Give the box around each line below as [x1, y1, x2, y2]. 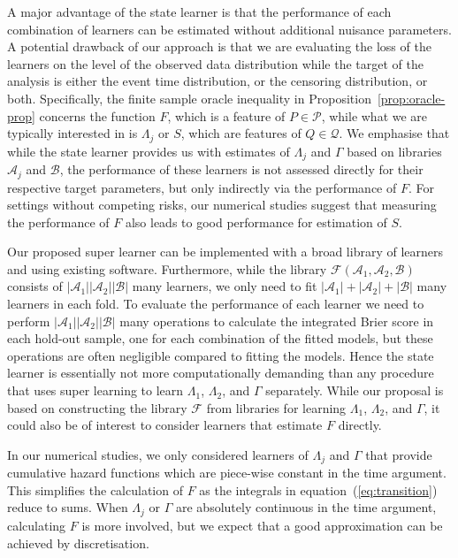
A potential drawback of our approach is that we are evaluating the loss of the [7, 37, 431, 56]
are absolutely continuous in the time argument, [175, 498, 437, 516]
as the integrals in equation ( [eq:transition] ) [199, 480, 438, 499]
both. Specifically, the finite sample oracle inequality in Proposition [7, 88, 371, 107]
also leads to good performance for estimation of [125, 212, 387, 231]
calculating [7, 516, 66, 534]
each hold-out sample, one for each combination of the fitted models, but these [7, 329, 433, 348]
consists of [7, 277, 63, 295]
